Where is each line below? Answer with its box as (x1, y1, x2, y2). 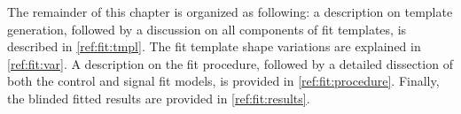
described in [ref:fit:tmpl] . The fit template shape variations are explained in (7, 37, 421, 56)
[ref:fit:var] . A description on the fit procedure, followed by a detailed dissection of (7, 54, 453, 72)
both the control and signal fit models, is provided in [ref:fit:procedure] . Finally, (7, 72, 440, 90)
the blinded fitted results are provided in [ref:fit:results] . (7, 88, 310, 107)
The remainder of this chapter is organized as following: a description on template (7, 3, 453, 20)
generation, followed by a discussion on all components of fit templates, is (7, 19, 407, 38)
